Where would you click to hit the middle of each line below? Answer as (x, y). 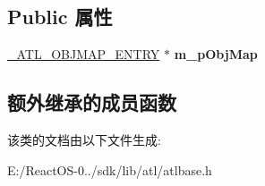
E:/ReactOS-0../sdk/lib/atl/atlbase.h (110, 169)
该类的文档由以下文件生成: (84, 139)
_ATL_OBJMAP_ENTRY (84, 54)
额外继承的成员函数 (92, 102)
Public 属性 (60, 17)
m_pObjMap (216, 54)
